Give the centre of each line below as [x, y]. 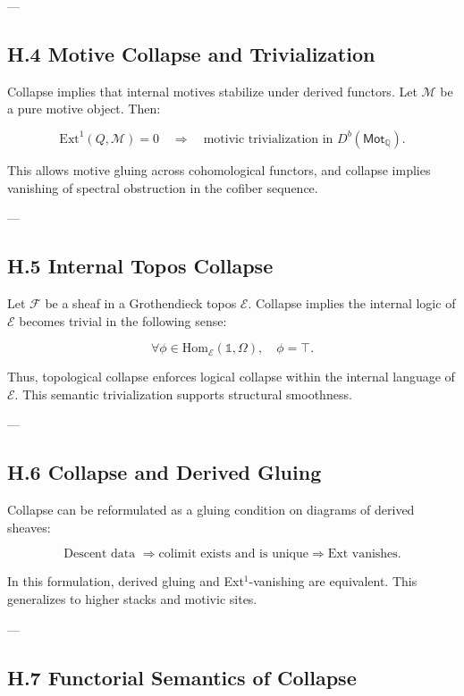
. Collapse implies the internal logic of [352, 302]
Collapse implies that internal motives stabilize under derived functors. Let [212, 91]
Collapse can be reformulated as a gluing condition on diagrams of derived [211, 510]
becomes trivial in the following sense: [123, 320]
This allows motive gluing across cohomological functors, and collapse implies [219, 169]
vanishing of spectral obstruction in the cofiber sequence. [163, 187]
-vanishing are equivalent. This [333, 581]
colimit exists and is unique [233, 554]
